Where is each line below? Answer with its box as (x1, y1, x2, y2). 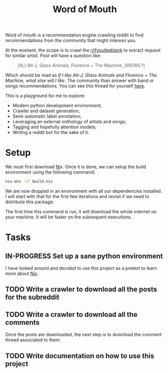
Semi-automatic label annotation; (12, 113, 82, 119)
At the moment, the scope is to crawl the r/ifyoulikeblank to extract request (5, 47, 161, 54)
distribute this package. (5, 199, 54, 205)
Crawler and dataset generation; (12, 108, 80, 114)
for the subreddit (5, 293, 60, 302)
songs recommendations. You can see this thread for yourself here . (5, 83, 145, 89)
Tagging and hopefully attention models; (12, 124, 97, 130)
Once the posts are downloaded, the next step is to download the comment (5, 332, 162, 338)
